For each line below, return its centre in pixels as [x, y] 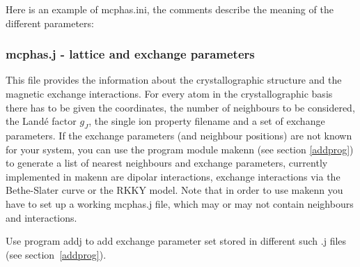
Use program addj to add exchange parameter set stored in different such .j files [176, 241]
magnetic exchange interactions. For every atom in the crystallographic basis [169, 93]
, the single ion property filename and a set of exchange [207, 121]
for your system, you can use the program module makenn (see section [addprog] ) [180, 149]
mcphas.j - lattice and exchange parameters [130, 54]
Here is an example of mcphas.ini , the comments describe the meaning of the [170, 9]
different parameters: [50, 23]
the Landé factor [41, 121]
